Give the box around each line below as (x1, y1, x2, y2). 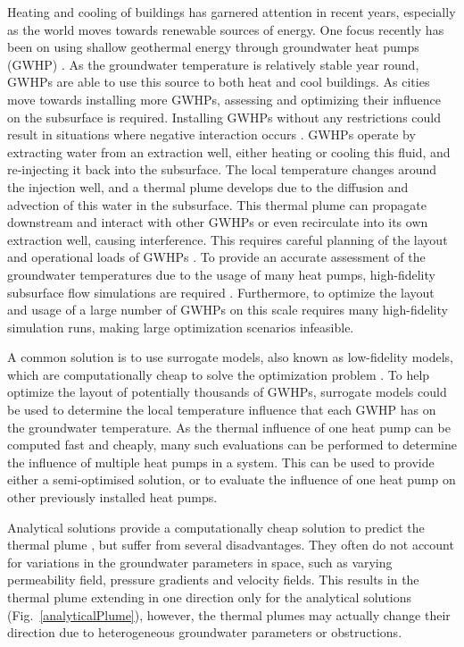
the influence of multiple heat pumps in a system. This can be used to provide (7, 452, 435, 471)
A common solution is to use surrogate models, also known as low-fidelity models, (7, 348, 453, 366)
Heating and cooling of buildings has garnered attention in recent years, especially (7, 3, 456, 21)
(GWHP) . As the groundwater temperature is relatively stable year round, (7, 55, 419, 73)
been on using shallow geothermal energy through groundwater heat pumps (7, 38, 419, 56)
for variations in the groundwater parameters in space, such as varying (7, 552, 393, 571)
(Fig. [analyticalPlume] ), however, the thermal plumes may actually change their (7, 605, 451, 624)
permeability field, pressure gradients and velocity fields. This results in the (7, 570, 419, 589)
